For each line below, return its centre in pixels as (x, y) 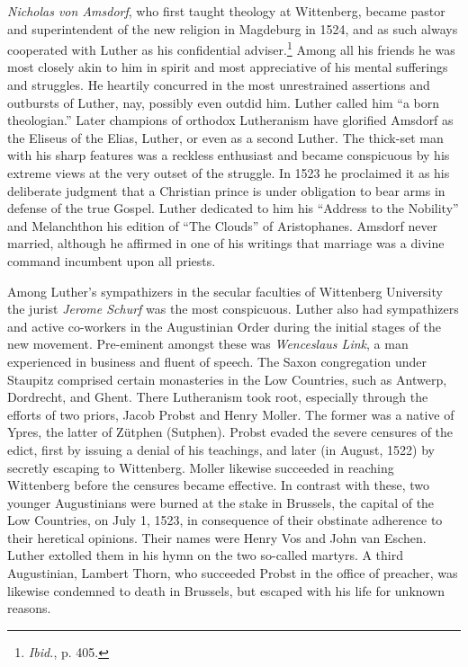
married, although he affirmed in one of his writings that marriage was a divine (226, 243)
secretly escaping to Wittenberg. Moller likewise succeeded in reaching (201, 467)
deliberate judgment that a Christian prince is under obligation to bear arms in (226, 190)
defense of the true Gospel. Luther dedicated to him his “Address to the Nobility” (233, 208)
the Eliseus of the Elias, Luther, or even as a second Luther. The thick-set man (225, 137)
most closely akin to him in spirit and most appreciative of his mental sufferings (228, 67)
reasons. (29, 608)
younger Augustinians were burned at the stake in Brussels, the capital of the (221, 502)
